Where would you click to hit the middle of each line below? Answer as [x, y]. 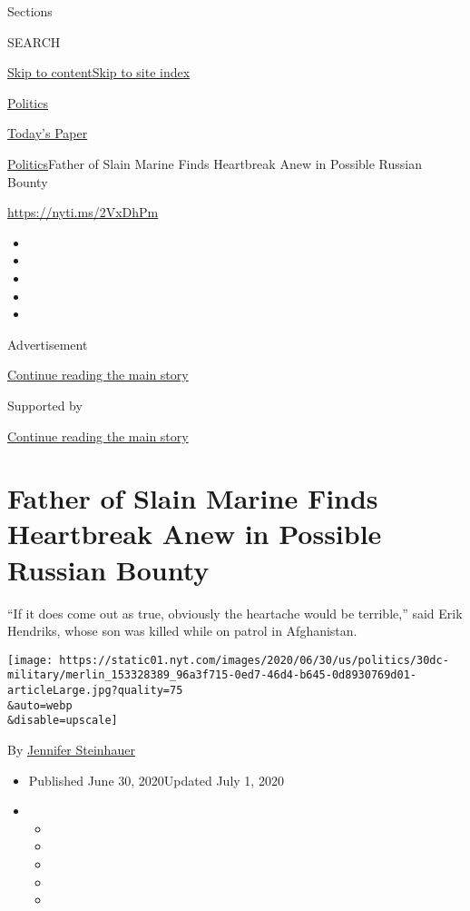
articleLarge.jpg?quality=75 [95, 691]
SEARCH [34, 41]
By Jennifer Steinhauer [71, 750]
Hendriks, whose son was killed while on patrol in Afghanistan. [182, 631]
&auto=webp [40, 705]
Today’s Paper [48, 133]
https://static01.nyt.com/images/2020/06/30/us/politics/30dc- [254, 660]
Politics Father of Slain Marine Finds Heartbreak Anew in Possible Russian [215, 163]
